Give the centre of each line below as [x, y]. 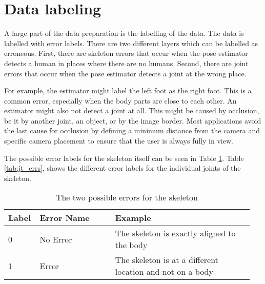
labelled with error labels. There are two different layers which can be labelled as [131, 43]
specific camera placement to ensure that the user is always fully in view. [119, 141]
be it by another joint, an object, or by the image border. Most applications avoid [133, 120]
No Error [56, 239]
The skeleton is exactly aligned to [175, 233]
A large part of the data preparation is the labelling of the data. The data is [124, 33]
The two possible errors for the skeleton [127, 197]
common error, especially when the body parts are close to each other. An [120, 100]
